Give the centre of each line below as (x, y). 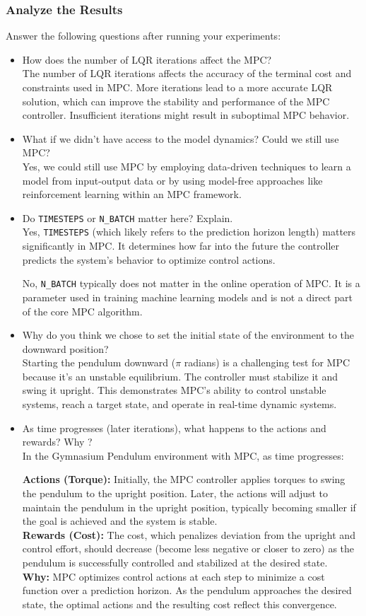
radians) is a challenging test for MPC (267, 362)
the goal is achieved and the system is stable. (120, 521)
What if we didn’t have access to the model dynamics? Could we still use (181, 138)
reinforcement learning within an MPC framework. (132, 194)
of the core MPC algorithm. (82, 311)
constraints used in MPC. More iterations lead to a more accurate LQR (177, 87)
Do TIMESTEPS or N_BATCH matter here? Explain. (128, 217)
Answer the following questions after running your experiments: (143, 36)
